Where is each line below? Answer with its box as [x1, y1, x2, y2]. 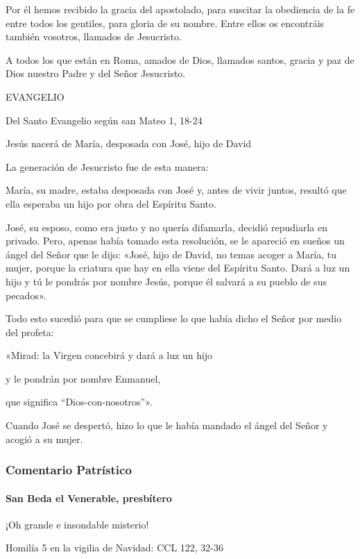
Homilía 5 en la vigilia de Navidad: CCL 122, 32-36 [6, 540, 224, 555]
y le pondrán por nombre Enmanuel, [6, 371, 161, 385]
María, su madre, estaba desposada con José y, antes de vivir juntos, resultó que [6, 183, 347, 197]
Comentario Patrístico [6, 461, 132, 478]
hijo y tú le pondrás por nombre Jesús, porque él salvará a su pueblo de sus [6, 274, 327, 288]
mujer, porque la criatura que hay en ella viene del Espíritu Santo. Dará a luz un [6, 260, 350, 275]
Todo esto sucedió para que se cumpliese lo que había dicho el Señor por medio [6, 311, 342, 326]
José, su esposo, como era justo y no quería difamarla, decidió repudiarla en [6, 219, 327, 234]
